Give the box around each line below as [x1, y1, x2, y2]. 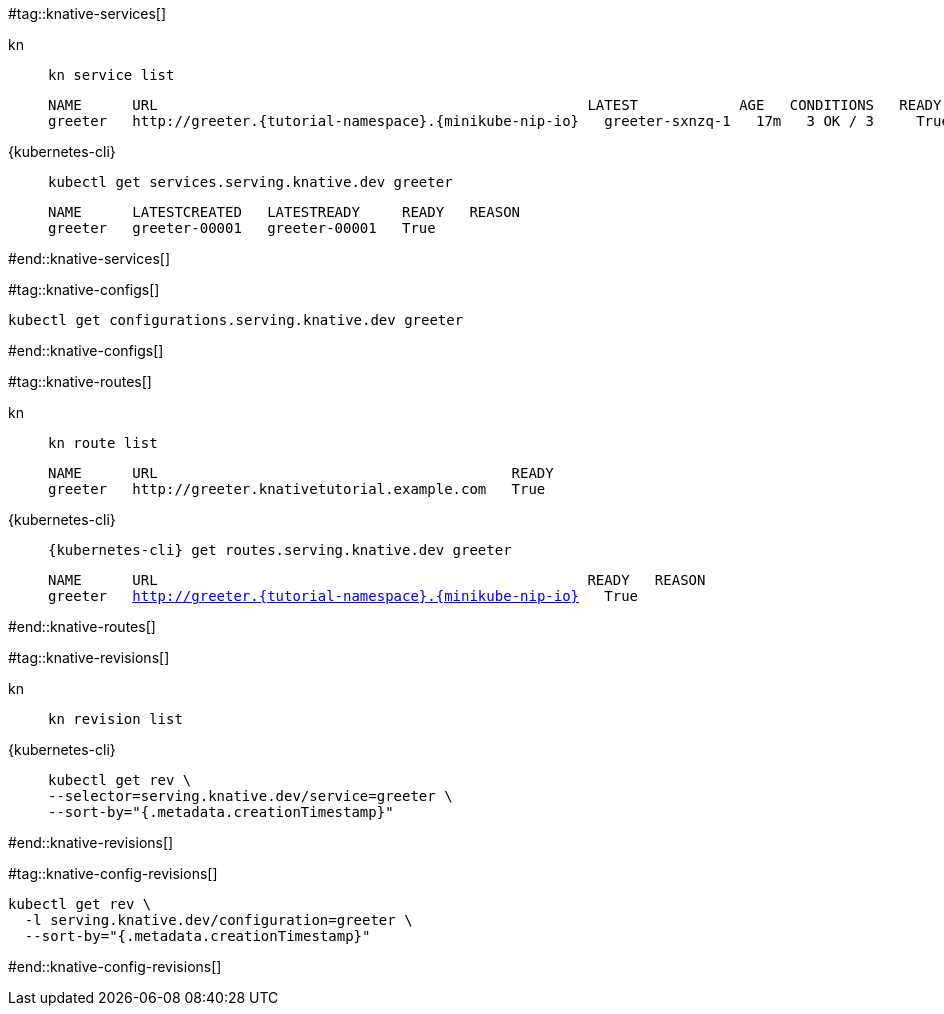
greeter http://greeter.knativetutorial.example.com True [48, 481, 546, 497]
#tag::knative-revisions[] [8, 649, 170, 666]
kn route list [48, 435, 158, 451]
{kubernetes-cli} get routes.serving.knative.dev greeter [48, 542, 512, 558]
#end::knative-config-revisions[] [8, 958, 222, 975]
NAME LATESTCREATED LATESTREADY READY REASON [48, 204, 521, 220]
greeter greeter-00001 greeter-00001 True [48, 220, 436, 236]
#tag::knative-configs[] [8, 281, 160, 298]
